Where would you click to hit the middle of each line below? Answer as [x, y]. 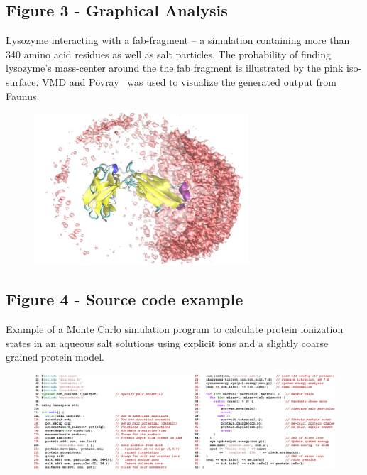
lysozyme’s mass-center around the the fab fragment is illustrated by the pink [175, 68]
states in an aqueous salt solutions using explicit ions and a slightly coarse [167, 343]
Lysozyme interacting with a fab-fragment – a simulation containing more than [178, 40]
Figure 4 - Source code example [125, 299]
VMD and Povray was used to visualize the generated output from [189, 81]
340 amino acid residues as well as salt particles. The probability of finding [168, 54]
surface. [22, 81]
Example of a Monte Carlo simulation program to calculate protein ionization [175, 329]
